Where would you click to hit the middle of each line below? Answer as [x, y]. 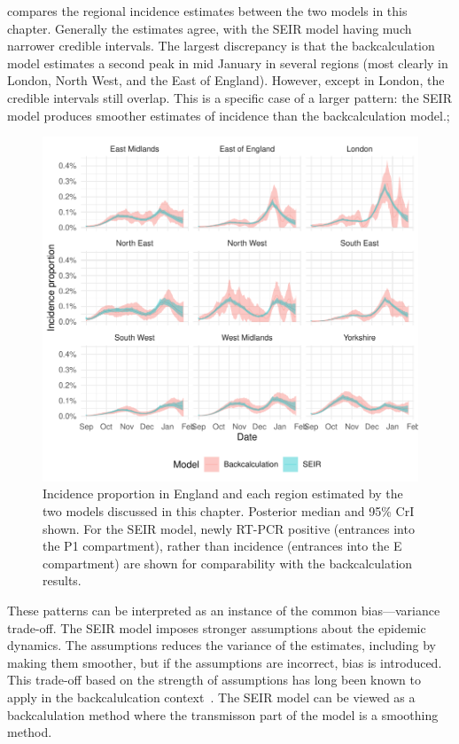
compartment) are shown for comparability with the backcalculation [228, 563]
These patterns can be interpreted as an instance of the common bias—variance [224, 610]
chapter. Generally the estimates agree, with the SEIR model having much [210, 28]
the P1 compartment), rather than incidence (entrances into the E [222, 546]
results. [62, 580]
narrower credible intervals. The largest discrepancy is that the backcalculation [221, 46]
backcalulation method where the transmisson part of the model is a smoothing [223, 714]
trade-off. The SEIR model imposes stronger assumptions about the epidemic [217, 627]
